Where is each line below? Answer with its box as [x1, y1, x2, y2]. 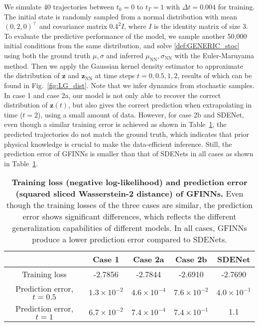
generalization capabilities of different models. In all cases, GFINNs [12, 222, 247, 234]
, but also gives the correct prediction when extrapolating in [68, 100, 252, 110]
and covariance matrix [39, 21, 107, 31]
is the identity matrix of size [154, 21, 241, 31]
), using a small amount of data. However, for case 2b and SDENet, [38, 109, 244, 119]
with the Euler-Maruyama [174, 50, 255, 60]
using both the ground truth [4, 50, 91, 60]
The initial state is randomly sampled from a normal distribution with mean [4, 11, 237, 21]
